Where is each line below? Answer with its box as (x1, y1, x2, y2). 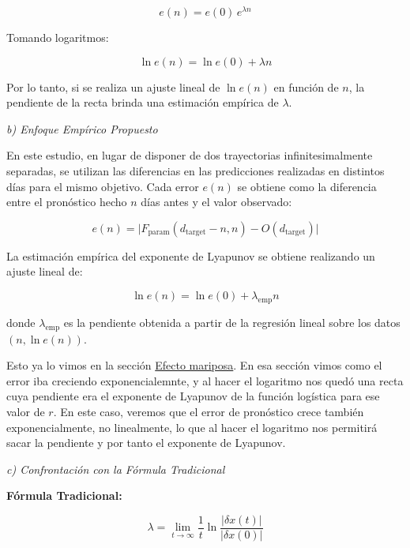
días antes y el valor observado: (141, 193, 292, 210)
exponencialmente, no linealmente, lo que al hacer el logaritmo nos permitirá (6, 419, 378, 435)
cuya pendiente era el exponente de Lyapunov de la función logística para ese (6, 388, 380, 404)
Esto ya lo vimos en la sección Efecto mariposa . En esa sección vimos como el (6, 357, 382, 373)
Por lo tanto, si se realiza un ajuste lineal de (6, 78, 220, 95)
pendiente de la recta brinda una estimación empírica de (6, 94, 279, 111)
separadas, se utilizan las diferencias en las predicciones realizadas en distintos (6, 163, 385, 179)
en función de (273, 78, 339, 95)
